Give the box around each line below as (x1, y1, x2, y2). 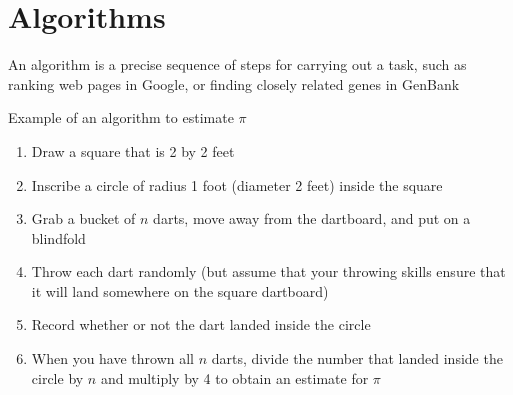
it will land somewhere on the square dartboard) (31, 280, 329, 301)
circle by (31, 367, 84, 388)
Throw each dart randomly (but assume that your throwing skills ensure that (31, 261, 506, 282)
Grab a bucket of (31, 208, 136, 229)
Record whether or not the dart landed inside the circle (31, 314, 371, 335)
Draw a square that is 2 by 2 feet (31, 140, 235, 161)
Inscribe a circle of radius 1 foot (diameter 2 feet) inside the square (31, 174, 443, 195)
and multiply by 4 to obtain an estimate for (100, 367, 369, 388)
